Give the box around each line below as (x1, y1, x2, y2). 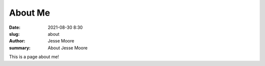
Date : (9, 24, 21, 30)
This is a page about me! (9, 54, 59, 60)
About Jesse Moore (48, 44, 88, 51)
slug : (9, 31, 20, 37)
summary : (9, 44, 31, 51)
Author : (9, 38, 26, 44)
